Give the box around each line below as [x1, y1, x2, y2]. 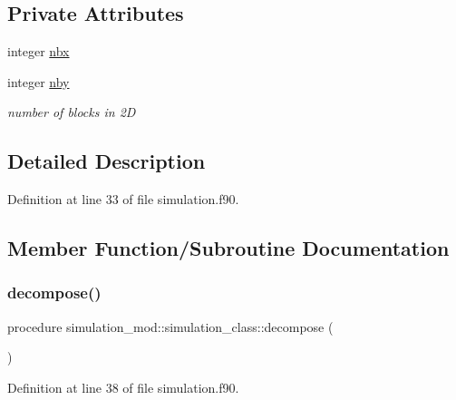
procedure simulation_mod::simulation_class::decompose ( [7, 317, 334, 336]
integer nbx [7, 42, 70, 61]
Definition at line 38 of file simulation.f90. [7, 377, 239, 396]
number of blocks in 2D [7, 102, 136, 122]
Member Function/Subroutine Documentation [7, 234, 450, 262]
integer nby [7, 72, 70, 91]
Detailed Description [7, 147, 206, 175]
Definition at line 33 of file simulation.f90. [7, 190, 239, 209]
